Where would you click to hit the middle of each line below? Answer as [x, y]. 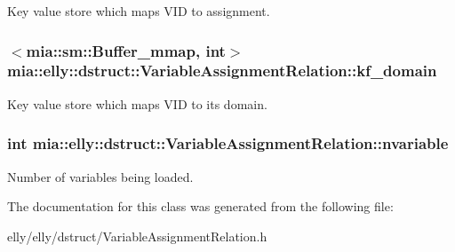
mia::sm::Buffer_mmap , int [126, 50]
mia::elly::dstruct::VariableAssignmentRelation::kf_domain [222, 71]
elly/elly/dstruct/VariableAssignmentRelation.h [137, 236]
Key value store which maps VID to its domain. [137, 103]
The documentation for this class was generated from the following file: [200, 206]
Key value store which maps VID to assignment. [139, 11]
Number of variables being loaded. [100, 176]
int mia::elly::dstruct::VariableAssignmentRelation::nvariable [228, 143]
